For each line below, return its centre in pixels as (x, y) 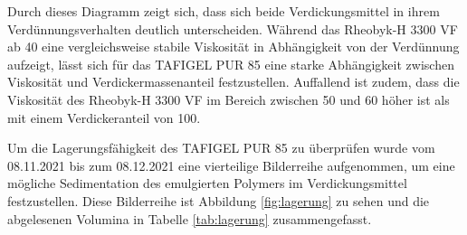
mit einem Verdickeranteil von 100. (104, 117)
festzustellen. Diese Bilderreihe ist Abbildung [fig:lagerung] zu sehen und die (219, 200)
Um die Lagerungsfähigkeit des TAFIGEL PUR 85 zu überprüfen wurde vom (221, 148)
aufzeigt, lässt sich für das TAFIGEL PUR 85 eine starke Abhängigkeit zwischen (231, 64)
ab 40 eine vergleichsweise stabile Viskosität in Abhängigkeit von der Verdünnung (233, 47)
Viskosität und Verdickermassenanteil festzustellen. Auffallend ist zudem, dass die (233, 82)
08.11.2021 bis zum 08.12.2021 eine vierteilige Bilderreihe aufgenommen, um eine (231, 165)
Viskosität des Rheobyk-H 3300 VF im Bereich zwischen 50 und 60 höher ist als (229, 99)
